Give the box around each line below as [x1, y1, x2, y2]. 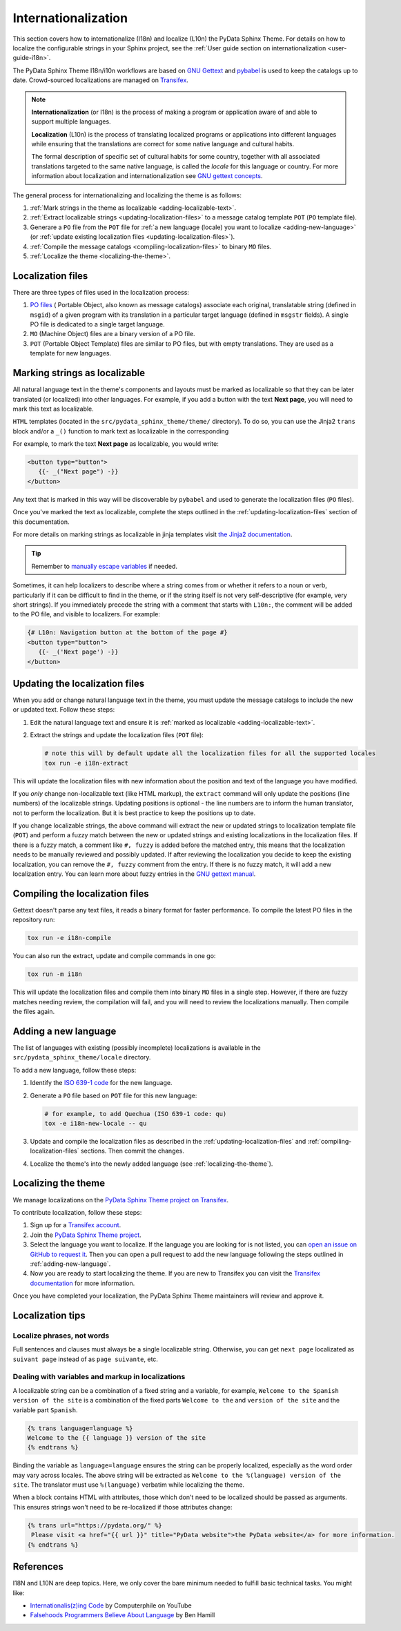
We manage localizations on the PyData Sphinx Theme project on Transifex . [12, 1195, 229, 1204]
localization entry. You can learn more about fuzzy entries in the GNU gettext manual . [12, 870, 256, 878]
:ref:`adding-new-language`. [30, 1260, 111, 1268]
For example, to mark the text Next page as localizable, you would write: [12, 440, 219, 448]
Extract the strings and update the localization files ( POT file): [30, 731, 204, 739]
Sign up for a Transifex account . [30, 1221, 121, 1229]
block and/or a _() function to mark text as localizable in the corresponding [12, 427, 229, 435]
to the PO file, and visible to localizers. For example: [12, 610, 160, 618]
